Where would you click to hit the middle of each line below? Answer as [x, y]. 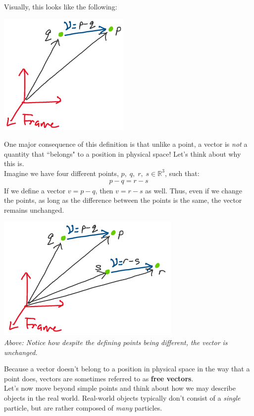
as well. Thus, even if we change [194, 190]
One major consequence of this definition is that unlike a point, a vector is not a [126, 144]
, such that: [182, 173]
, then [104, 190]
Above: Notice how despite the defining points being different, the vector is [116, 342]
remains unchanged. [34, 209]
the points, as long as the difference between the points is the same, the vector [123, 200]
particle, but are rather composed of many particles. [83, 407]
